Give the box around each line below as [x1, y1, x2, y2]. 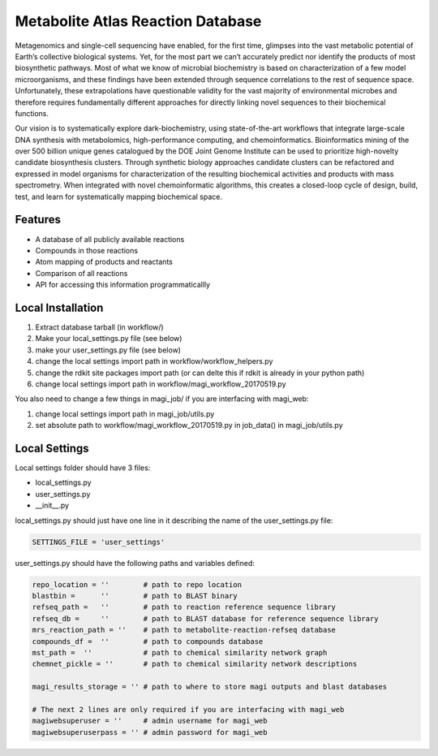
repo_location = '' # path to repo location [32, 580, 243, 589]
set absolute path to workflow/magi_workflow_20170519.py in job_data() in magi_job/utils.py [35, 421, 344, 430]
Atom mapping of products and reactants [35, 257, 174, 267]
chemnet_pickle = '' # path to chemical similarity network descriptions [32, 659, 358, 669]
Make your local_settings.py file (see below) [35, 334, 182, 343]
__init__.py [35, 500, 69, 511]
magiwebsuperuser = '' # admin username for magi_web [32, 716, 268, 726]
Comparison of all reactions [35, 268, 128, 278]
